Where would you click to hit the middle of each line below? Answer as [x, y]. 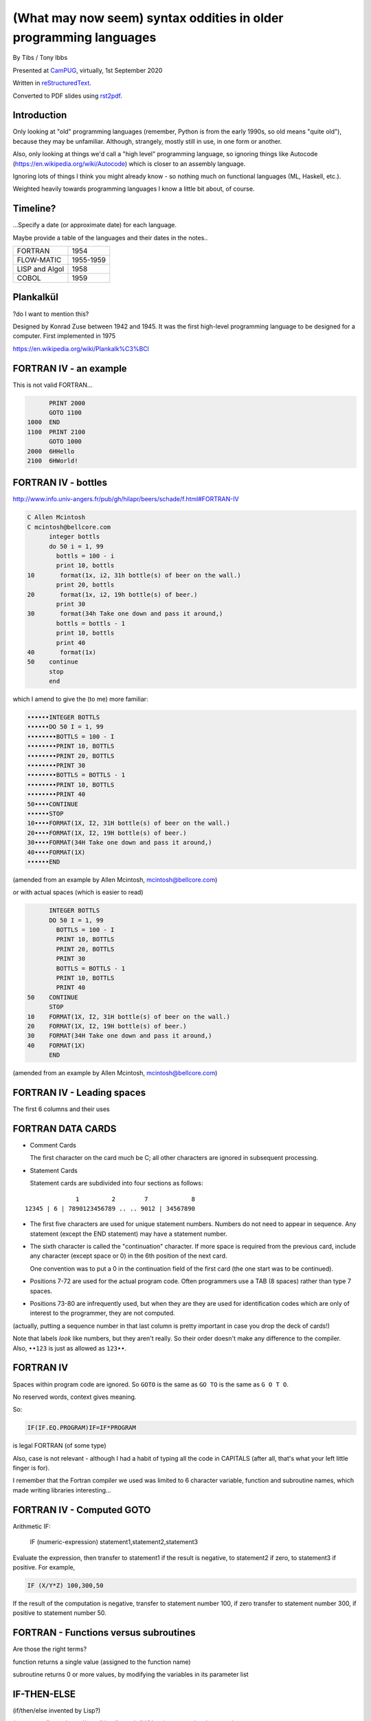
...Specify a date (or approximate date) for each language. [95, 225]
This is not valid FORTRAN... [53, 385]
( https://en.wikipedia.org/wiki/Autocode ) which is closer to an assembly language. [129, 163]
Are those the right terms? [50, 1649]
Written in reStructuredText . [52, 83]
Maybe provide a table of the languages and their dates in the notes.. [110, 237]
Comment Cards [53, 1145]
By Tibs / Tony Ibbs [40, 58]
